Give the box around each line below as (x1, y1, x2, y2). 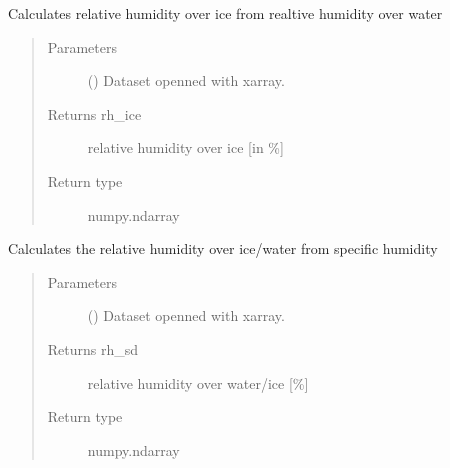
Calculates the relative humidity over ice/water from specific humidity (8, 238, 438, 259)
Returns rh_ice (47, 103, 142, 124)
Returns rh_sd (47, 338, 139, 359)
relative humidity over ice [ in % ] (87, 137, 284, 158)
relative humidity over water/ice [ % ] (87, 372, 309, 393)
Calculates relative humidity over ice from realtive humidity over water (8, 3, 443, 23)
